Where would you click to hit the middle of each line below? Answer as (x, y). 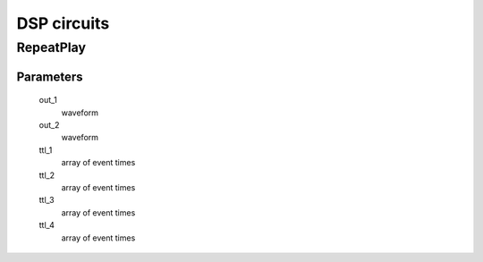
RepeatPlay (51, 47)
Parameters (50, 76)
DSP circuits (63, 23)
